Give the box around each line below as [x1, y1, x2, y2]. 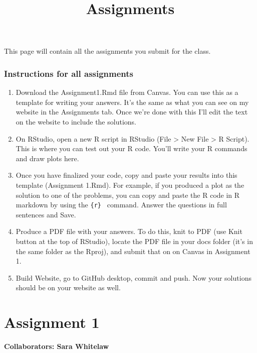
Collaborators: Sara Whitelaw [4, 341, 109, 351]
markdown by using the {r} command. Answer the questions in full [16, 199, 227, 210]
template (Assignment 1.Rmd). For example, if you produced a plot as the [16, 179, 244, 190]
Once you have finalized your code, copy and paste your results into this [16, 170, 237, 180]
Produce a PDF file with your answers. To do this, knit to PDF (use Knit [16, 226, 242, 237]
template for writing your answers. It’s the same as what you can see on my [16, 96, 249, 107]
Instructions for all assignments [4, 67, 134, 79]
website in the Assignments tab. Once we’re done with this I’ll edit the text [16, 106, 248, 117]
